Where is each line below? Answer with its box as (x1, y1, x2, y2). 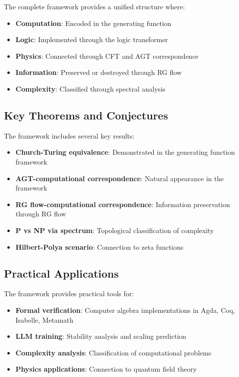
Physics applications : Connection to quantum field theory (15, 364, 197, 374)
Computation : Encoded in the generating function (15, 18, 171, 28)
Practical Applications (4, 265, 119, 281)
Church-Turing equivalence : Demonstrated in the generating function (15, 147, 235, 157)
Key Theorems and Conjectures (4, 107, 168, 122)
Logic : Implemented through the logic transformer (15, 34, 168, 45)
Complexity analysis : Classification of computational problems (15, 347, 212, 357)
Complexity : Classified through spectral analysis (15, 83, 166, 94)
